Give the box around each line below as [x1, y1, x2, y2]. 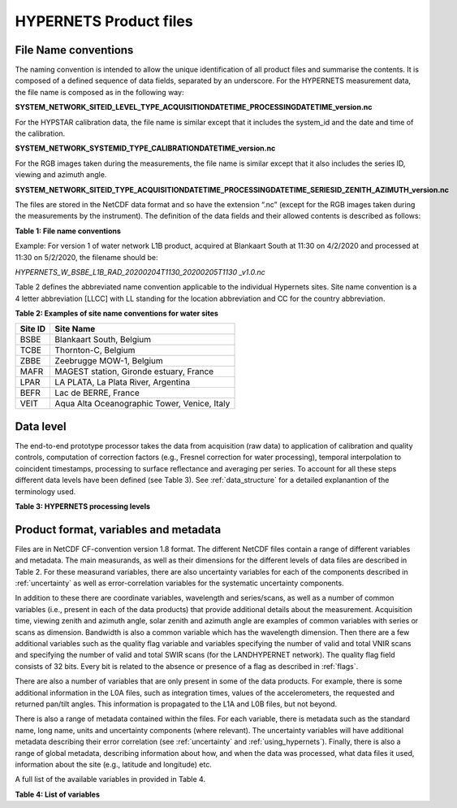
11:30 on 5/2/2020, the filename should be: [15, 252, 158, 262]
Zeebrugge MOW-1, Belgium [54, 355, 163, 367]
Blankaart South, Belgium [54, 334, 152, 345]
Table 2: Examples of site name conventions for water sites [15, 309, 219, 319]
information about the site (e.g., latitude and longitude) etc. [15, 759, 213, 769]
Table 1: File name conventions [15, 226, 122, 236]
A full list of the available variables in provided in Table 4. [15, 775, 206, 784]
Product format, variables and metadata [15, 523, 222, 536]
